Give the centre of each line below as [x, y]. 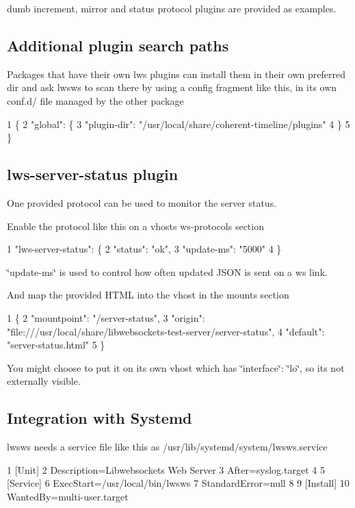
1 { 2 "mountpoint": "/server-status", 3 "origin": [106, 317]
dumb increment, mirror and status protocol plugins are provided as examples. [172, 8]
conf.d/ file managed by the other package [95, 100]
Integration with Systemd [100, 418]
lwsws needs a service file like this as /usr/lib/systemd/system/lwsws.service [167, 447]
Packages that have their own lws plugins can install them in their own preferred [176, 74]
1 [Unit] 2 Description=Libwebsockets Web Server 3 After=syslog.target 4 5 [166, 469]
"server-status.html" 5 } [56, 345]
